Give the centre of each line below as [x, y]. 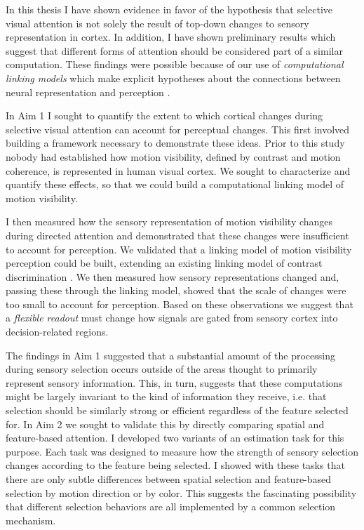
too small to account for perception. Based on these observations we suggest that [180, 304]
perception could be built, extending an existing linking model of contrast [164, 263]
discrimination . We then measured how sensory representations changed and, [173, 276]
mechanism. [31, 520]
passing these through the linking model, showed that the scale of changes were [176, 290]
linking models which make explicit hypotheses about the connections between [173, 78]
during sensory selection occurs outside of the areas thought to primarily [162, 369]
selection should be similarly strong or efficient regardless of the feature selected [177, 410]
